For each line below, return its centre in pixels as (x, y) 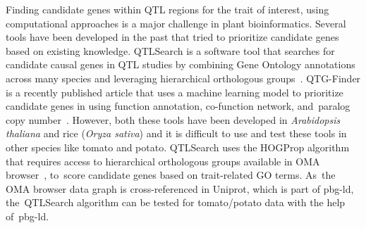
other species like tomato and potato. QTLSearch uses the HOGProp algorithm (178, 147)
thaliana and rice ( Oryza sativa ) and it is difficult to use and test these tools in (176, 133)
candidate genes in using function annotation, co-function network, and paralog (178, 106)
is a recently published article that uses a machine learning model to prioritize (175, 92)
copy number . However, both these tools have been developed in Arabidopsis (173, 119)
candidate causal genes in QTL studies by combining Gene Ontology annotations (181, 64)
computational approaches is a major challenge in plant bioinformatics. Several (176, 23)
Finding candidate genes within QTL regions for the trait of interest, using (167, 9)
